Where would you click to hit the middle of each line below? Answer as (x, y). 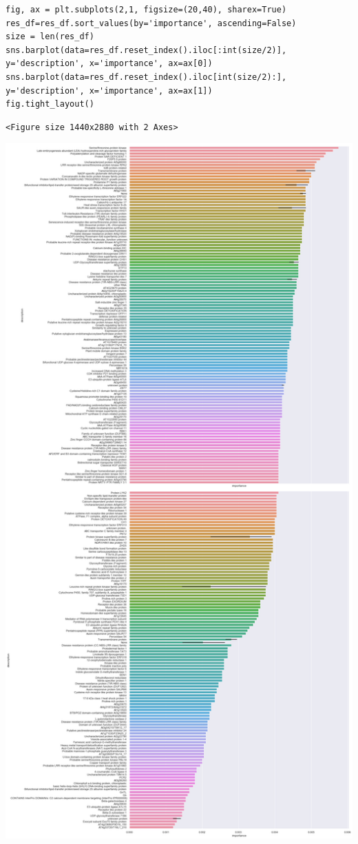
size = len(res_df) (50, 37)
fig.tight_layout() (50, 104)
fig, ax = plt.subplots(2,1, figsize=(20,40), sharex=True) (146, 10)
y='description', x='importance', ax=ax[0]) (109, 64)
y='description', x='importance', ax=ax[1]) (109, 91)
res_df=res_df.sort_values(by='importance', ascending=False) (151, 23)
